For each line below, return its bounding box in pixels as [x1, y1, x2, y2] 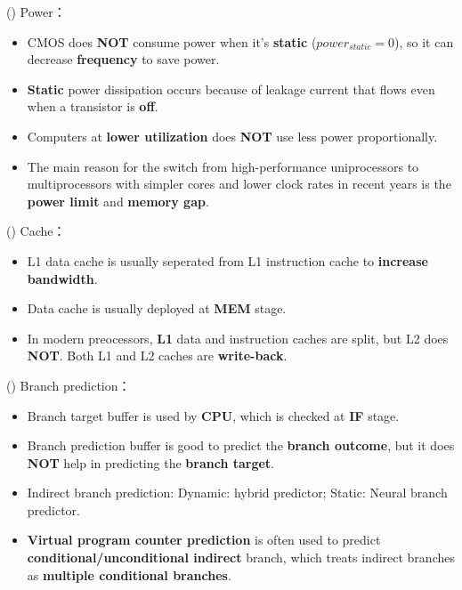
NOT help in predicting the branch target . [27, 453, 275, 472]
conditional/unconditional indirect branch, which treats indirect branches [27, 548, 455, 567]
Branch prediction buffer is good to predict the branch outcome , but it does [27, 436, 455, 455]
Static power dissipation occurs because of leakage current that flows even [27, 79, 435, 98]
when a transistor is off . [27, 97, 158, 116]
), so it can [394, 32, 454, 51]
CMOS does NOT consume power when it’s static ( [27, 32, 317, 51]
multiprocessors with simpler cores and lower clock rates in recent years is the [27, 174, 451, 193]
